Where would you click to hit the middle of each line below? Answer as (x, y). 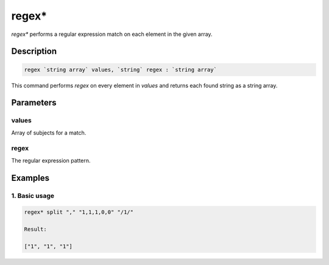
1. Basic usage (33, 196)
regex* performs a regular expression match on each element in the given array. (112, 34)
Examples (30, 178)
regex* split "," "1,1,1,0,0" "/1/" (79, 212)
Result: (35, 229)
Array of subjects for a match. (49, 132)
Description (34, 51)
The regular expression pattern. (51, 160)
